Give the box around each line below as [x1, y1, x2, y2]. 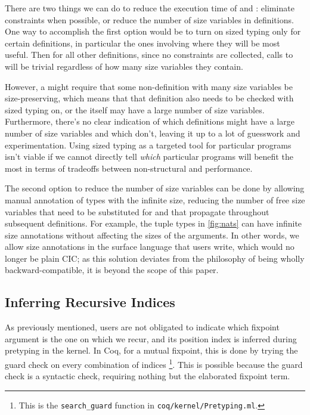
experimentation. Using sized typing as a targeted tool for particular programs [5, 138, 292, 151]
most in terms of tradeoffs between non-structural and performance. [5, 162, 253, 174]
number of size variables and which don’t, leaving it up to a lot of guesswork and [5, 126, 300, 139]
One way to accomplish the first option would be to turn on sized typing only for [5, 25, 301, 38]
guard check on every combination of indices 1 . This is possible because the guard [5, 357, 303, 370]
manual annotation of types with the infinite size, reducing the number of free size [5, 193, 305, 206]
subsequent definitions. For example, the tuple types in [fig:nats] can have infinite [5, 217, 302, 230]
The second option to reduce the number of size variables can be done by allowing [5, 182, 305, 194]
